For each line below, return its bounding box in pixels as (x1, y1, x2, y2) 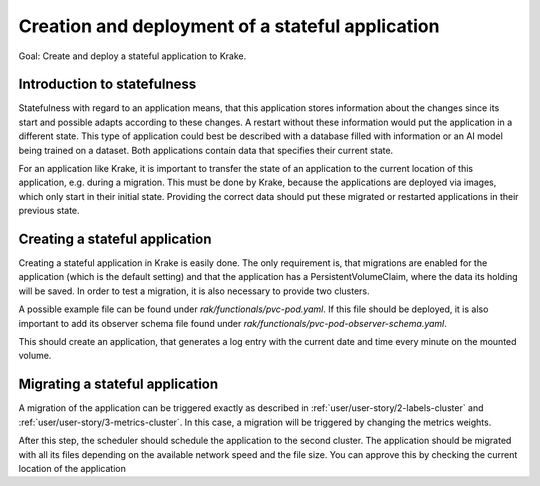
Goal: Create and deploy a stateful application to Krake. (18, 50, 247, 62)
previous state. (18, 205, 80, 217)
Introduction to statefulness (18, 76, 197, 93)
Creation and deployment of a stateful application (18, 15, 440, 37)
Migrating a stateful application (18, 376, 219, 393)
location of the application (18, 462, 127, 474)
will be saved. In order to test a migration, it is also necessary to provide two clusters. (18, 285, 370, 297)
